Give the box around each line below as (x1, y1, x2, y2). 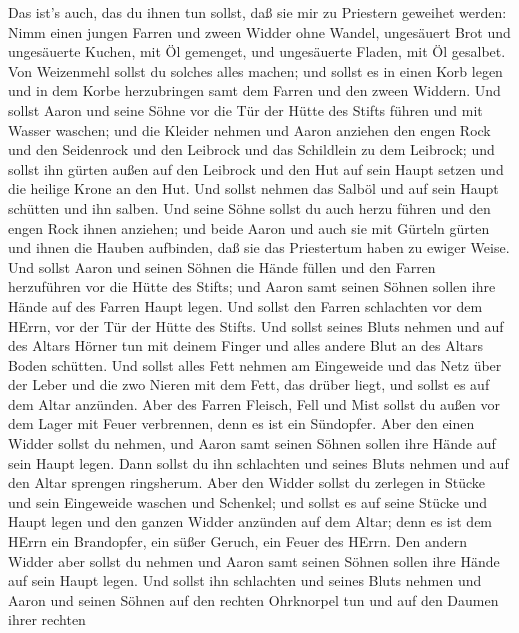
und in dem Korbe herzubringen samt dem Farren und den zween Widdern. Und (8, 80, 501, 101)
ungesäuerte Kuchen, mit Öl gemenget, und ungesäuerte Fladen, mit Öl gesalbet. (8, 41, 506, 62)
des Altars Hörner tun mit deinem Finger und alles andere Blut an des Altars (8, 335, 484, 356)
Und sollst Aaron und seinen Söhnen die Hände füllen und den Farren (8, 256, 436, 277)
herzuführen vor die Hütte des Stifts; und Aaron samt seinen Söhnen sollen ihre (8, 276, 496, 297)
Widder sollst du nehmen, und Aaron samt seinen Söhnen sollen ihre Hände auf (8, 433, 496, 454)
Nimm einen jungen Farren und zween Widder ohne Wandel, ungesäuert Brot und (8, 21, 511, 42)
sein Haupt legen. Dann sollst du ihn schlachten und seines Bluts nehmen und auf (8, 452, 509, 473)
